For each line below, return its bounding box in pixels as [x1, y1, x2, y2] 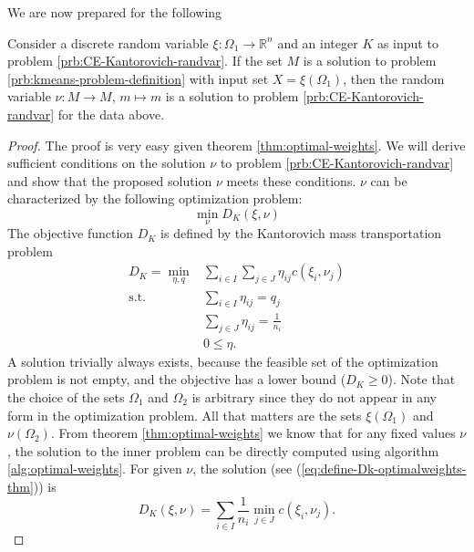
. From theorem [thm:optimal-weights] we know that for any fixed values [50, 423, 456, 443]
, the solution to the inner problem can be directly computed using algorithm [7, 441, 439, 460]
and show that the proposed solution [7, 171, 212, 190]
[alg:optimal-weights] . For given [7, 459, 182, 478]
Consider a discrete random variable [7, 33, 209, 52]
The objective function [7, 224, 134, 243]
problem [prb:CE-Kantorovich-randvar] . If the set [7, 51, 283, 70]
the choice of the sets [7, 387, 125, 406]
